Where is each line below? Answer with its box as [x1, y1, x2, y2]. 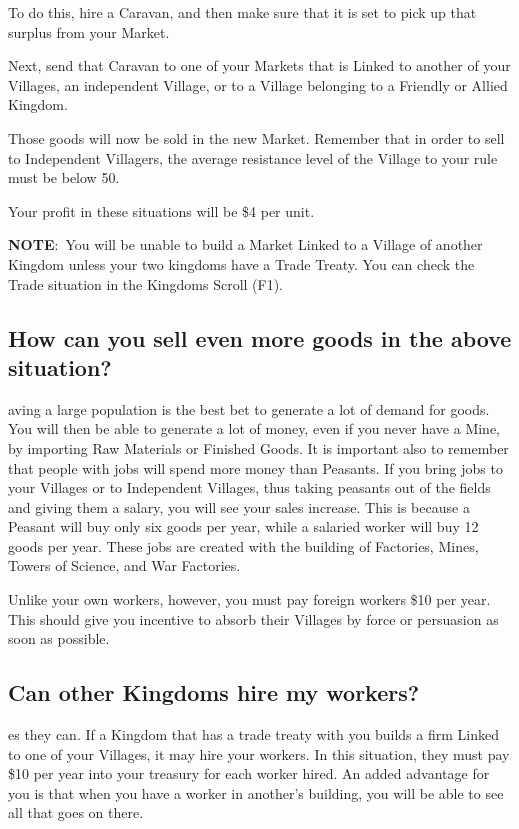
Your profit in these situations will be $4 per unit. [8, 200, 315, 221]
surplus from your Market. [8, 21, 170, 42]
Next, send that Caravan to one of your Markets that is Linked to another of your [8, 55, 511, 76]
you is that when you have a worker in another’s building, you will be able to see [8, 782, 504, 803]
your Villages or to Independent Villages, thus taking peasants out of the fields [8, 477, 491, 498]
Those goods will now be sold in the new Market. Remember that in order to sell [8, 127, 505, 148]
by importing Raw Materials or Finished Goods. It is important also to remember [8, 437, 509, 458]
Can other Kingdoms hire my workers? [8, 677, 420, 708]
